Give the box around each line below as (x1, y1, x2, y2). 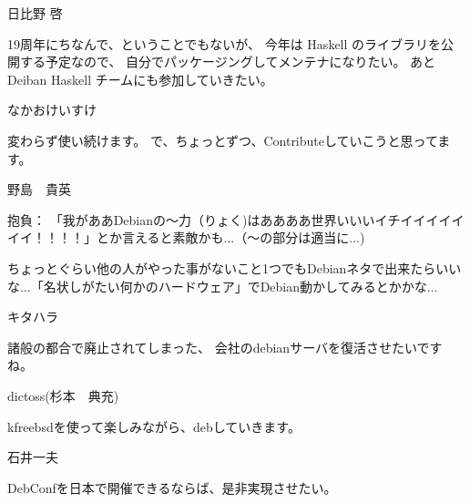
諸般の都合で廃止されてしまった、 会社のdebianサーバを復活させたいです (7, 337, 443, 356)
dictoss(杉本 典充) (7, 385, 119, 405)
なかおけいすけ (7, 100, 97, 119)
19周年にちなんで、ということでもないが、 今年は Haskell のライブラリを (7, 34, 442, 53)
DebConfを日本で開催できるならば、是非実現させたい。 (7, 477, 337, 497)
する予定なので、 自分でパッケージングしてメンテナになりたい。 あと (19, 52, 436, 71)
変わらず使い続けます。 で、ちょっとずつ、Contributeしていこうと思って (7, 130, 438, 149)
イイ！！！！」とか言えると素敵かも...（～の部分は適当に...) (7, 228, 365, 247)
